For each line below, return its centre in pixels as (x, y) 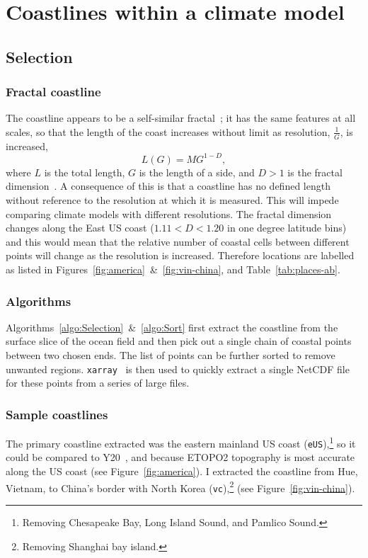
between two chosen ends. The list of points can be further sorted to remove (171, 355)
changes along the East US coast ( (80, 228)
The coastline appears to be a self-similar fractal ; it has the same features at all (181, 118)
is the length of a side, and (197, 172)
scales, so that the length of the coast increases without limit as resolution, (168, 131)
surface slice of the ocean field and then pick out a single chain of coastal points (179, 341)
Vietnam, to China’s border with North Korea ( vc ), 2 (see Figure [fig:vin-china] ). (180, 486)
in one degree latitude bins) (287, 228)
